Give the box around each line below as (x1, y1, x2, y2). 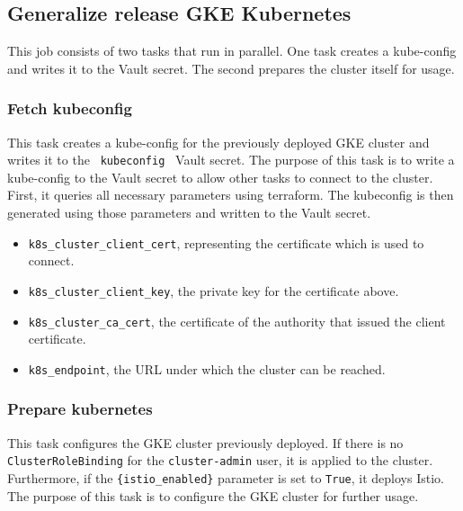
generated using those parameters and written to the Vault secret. (7, 203, 371, 222)
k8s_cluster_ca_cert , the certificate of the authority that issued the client (28, 311, 446, 330)
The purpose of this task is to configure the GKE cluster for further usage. (7, 486, 419, 505)
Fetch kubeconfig (7, 97, 132, 120)
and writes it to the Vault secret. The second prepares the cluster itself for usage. (7, 58, 455, 77)
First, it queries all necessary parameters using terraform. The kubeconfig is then (7, 185, 454, 204)
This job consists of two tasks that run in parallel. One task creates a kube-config (7, 41, 457, 60)
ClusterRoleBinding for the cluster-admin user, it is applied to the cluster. (7, 451, 433, 470)
